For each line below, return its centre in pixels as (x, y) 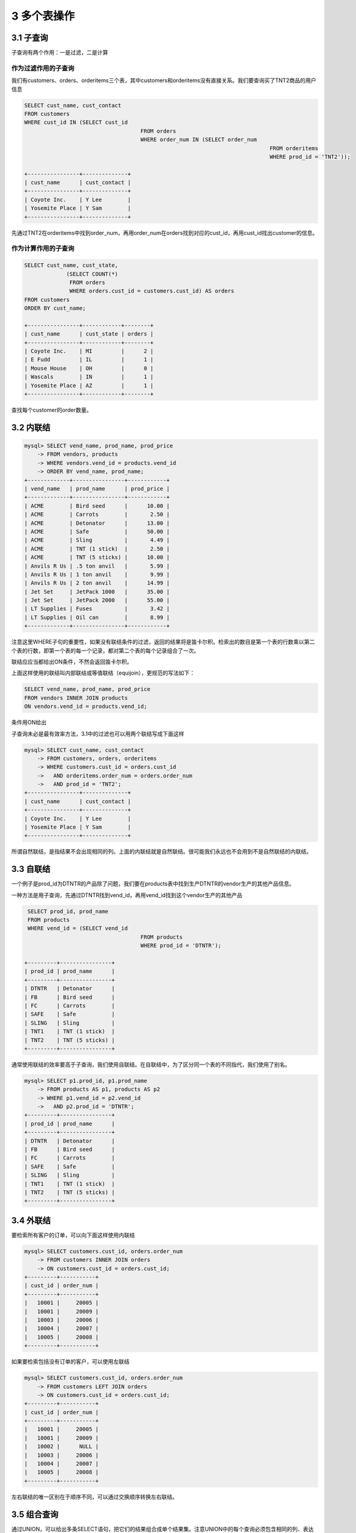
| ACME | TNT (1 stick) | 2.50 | (97, 549)
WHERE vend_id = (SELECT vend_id (78, 928)
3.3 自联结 (31, 869)
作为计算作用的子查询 (43, 248)
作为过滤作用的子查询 (43, 68)
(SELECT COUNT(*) (93, 274)
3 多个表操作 (43, 16)
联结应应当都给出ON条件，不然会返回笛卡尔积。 (72, 662)
